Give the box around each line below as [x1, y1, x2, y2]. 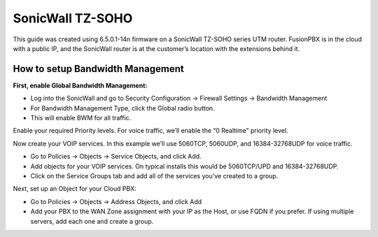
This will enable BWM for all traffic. [30, 114, 132, 122]
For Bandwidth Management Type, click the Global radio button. [30, 103, 215, 112]
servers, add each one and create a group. [30, 217, 154, 225]
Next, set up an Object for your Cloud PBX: [13, 185, 136, 193]
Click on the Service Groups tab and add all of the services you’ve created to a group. [30, 171, 279, 180]
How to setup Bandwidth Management [13, 63, 185, 75]
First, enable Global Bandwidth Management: [13, 81, 148, 89]
